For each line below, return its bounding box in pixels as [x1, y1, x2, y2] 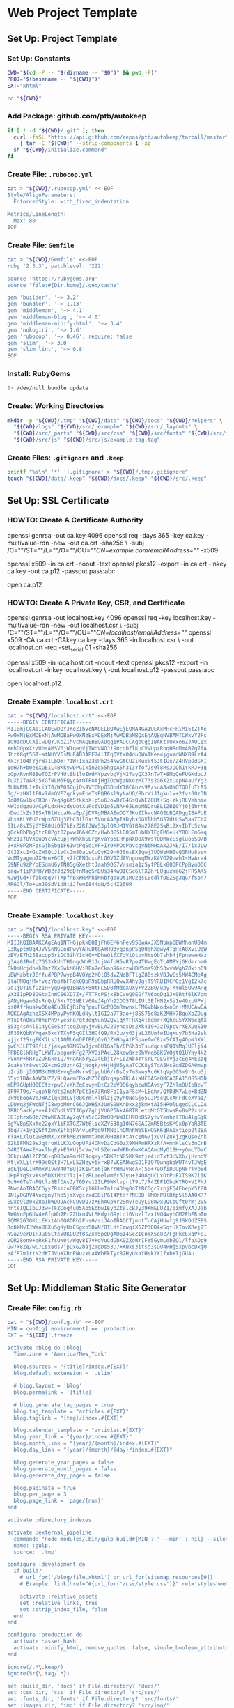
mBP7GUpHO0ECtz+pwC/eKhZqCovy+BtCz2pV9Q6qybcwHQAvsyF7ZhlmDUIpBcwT [7, 1081, 208, 1088]
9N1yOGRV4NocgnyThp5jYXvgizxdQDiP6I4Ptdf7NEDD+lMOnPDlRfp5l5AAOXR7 [7, 1191, 208, 1199]
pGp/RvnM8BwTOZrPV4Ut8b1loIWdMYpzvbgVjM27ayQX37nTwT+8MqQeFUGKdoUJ [7, 771, 208, 778]
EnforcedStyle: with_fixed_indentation [13, 199, 130, 205]
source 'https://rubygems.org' [7, 275, 98, 282]
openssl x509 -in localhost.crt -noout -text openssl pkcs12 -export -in [7, 658, 208, 667]
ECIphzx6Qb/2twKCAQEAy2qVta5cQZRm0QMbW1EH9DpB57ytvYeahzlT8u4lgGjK [7, 1114, 208, 1121]
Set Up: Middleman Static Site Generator [7, 1282, 187, 1294]
